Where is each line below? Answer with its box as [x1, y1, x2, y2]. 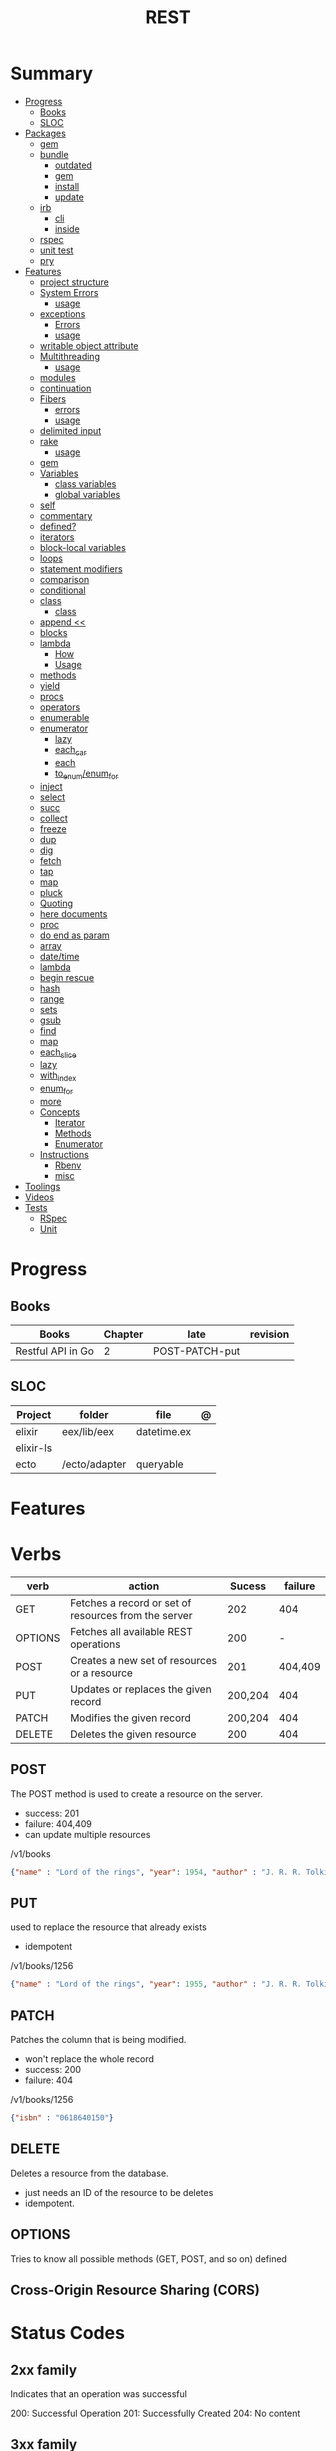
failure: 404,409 [24, 1817, 92, 1830]
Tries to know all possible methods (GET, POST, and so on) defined [10, 2252, 288, 2265]
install [54, 180, 80, 192]
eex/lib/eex [61, 1424, 115, 1438]
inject [39, 780, 63, 792]
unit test [39, 244, 74, 256]
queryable [136, 1457, 184, 1471]
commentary [39, 509, 93, 521]
